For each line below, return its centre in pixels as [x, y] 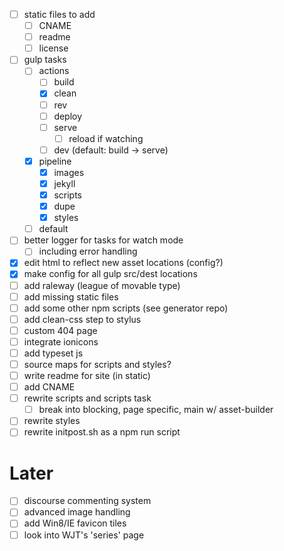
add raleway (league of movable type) [102, 285]
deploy [68, 116]
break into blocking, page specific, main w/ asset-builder [156, 410]
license [53, 48]
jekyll [64, 183]
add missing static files [71, 296]
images [69, 172]
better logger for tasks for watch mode [103, 240]
